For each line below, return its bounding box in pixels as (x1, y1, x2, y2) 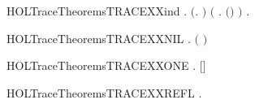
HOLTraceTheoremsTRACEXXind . (6, 2, 188, 19)
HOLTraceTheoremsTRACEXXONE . (6, 57, 197, 74)
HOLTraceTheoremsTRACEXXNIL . (6, 29, 191, 46)
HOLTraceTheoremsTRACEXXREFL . (6, 84, 202, 101)
